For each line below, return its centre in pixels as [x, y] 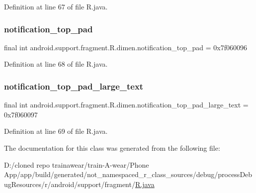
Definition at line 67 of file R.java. [56, 6]
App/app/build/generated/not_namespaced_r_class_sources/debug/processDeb [128, 174]
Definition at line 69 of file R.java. [56, 131]
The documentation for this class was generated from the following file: [112, 148]
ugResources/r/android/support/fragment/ [70, 184]
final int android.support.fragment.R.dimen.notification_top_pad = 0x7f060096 [126, 47]
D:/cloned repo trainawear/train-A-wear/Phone [77, 164]
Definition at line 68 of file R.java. [56, 64]
